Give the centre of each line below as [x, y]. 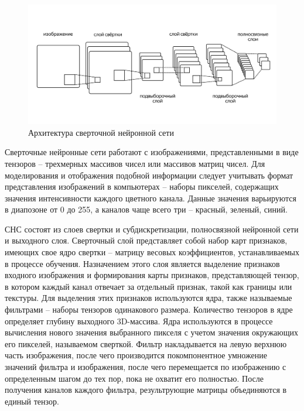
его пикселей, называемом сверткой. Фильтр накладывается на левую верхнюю [146, 343]
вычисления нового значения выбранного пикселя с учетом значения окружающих [152, 332]
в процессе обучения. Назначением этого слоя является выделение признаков [142, 263]
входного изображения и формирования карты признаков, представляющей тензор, [152, 275]
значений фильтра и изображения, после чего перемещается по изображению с [146, 367]
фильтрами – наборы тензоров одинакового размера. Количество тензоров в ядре [149, 309]
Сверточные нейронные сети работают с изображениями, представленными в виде [152, 152]
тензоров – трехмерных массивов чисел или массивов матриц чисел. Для [135, 163]
